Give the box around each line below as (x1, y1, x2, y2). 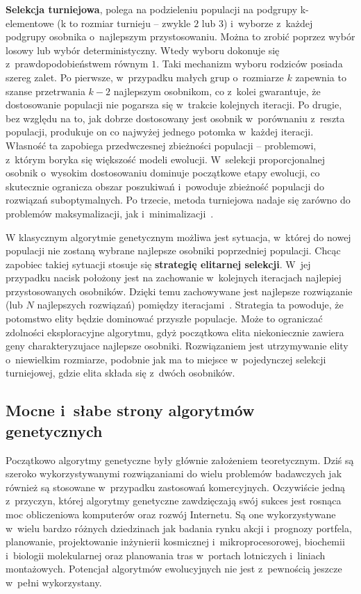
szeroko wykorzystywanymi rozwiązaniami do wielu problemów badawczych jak (6, 466, 342, 481)
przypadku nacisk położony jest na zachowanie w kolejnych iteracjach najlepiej (6, 270, 342, 285)
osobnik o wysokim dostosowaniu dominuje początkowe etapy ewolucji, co (6, 165, 320, 180)
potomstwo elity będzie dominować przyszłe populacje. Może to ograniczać (6, 311, 323, 326)
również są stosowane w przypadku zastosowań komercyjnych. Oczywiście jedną (6, 479, 345, 494)
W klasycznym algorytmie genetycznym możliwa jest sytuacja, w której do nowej (6, 229, 351, 244)
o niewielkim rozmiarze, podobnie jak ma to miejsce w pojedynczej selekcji (6, 352, 326, 366)
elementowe (6, 15, 54, 30)
